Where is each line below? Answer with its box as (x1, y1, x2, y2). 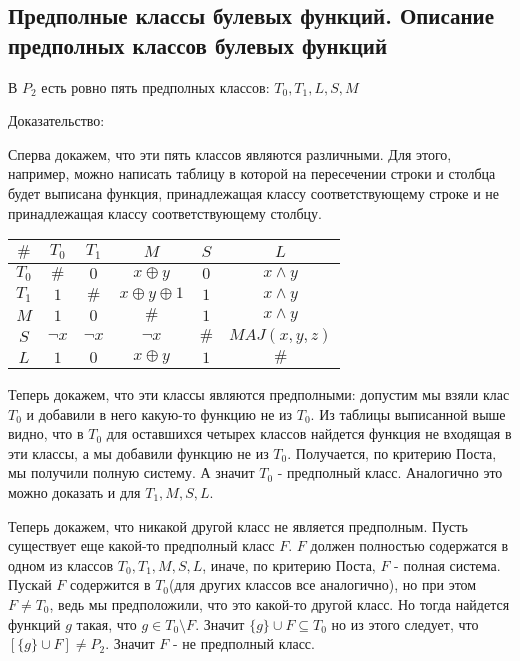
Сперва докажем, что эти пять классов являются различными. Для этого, (8, 143, 452, 164)
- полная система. (394, 554, 501, 575)
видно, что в (8, 423, 84, 444)
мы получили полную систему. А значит (8, 462, 255, 483)
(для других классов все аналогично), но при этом (169, 574, 477, 595)
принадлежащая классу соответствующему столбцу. (8, 202, 322, 223)
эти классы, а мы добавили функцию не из (8, 442, 269, 463)
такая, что (76, 613, 137, 634)
